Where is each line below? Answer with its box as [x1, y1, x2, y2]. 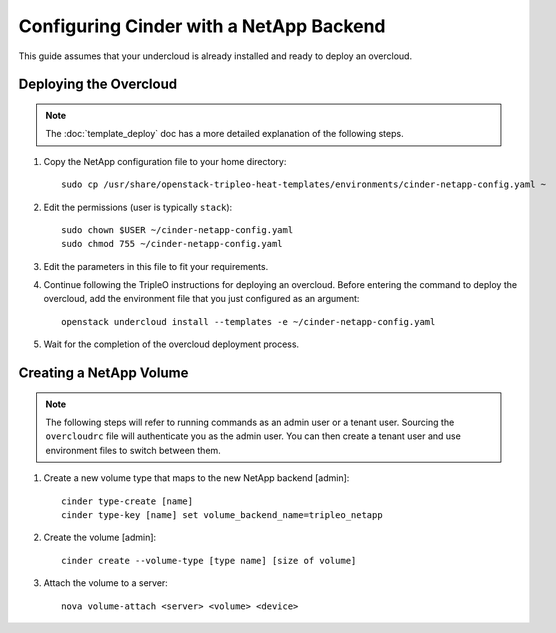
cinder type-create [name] [61, 495, 194, 507]
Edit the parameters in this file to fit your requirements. [43, 260, 269, 272]
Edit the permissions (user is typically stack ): [43, 201, 233, 213]
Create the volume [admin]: [43, 531, 157, 544]
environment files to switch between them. [45, 444, 222, 456]
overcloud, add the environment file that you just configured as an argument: [43, 293, 360, 305]
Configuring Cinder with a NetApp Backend [18, 15, 386, 37]
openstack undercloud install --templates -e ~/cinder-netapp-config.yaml [61, 316, 436, 327]
